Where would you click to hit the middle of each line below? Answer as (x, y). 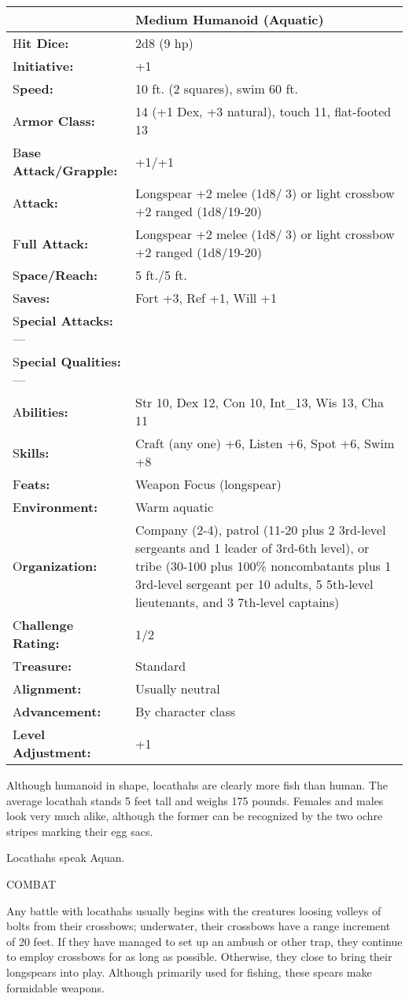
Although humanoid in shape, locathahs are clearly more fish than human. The (197, 785)
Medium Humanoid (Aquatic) (230, 19)
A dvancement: (57, 711)
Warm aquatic (175, 507)
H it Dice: (41, 43)
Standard (161, 666)
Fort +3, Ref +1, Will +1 (206, 298)
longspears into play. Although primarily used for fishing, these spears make (189, 972)
